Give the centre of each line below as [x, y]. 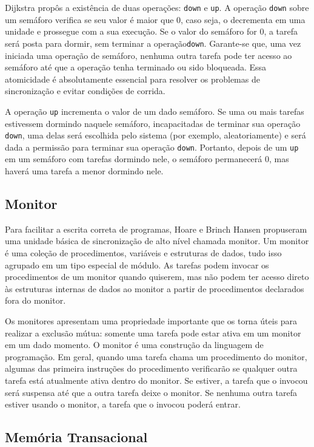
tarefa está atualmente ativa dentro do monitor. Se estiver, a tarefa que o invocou [156, 380]
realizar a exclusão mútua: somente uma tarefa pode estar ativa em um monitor [153, 333]
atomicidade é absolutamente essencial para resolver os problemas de [132, 79]
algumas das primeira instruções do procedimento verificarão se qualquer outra [151, 368]
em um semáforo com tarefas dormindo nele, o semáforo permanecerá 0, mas [147, 159]
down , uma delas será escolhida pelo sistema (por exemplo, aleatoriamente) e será [155, 135]
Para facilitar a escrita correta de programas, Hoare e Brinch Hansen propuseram [156, 229]
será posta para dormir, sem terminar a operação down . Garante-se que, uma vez [153, 43]
